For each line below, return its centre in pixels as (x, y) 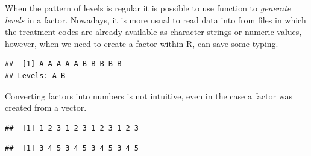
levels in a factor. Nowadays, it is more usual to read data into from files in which (155, 20)
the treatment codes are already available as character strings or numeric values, (153, 32)
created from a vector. (46, 108)
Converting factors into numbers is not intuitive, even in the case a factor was (149, 95)
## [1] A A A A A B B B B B (63, 64)
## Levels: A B (35, 76)
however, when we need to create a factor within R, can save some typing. (142, 43)
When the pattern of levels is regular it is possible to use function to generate (148, 8)
